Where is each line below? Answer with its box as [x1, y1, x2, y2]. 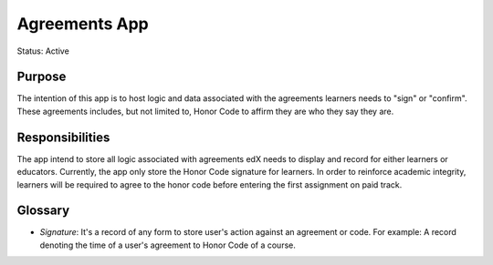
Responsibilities [16, 129, 110, 145]
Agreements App [16, 14, 150, 34]
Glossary [16, 203, 70, 219]
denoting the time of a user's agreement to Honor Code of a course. [39, 240, 296, 250]
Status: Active [16, 46, 70, 56]
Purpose [16, 69, 67, 85]
